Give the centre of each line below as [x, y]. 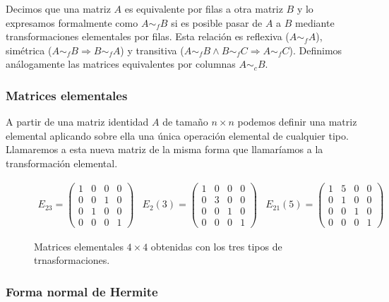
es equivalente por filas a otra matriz [204, 8]
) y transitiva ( [152, 50]
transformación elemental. [62, 163]
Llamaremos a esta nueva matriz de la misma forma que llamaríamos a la [164, 149]
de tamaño [185, 122]
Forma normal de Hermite [82, 291]
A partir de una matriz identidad [77, 122]
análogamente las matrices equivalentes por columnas [121, 64]
